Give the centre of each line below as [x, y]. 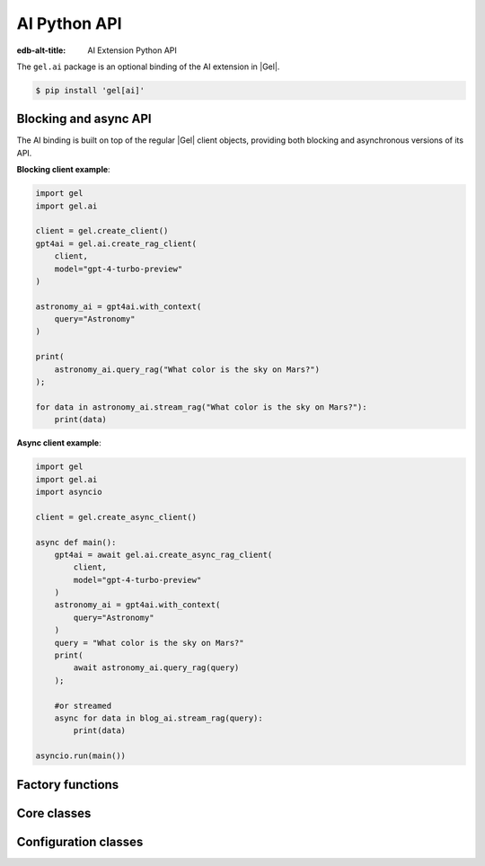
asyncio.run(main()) [80, 756]
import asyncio [69, 491]
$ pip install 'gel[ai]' [90, 90]
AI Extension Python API [132, 50]
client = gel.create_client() [102, 231]
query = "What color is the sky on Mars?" [149, 643]
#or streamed [83, 706]
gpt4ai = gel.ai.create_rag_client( [116, 243]
